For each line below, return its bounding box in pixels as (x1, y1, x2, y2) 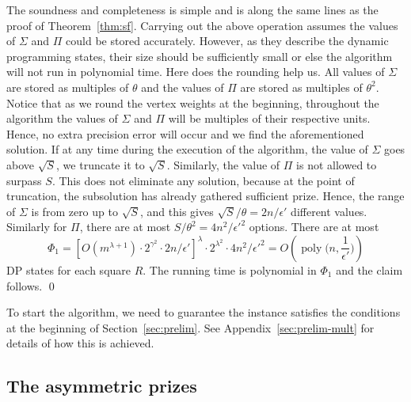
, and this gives (140, 203, 214, 219)
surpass (6, 172, 42, 188)
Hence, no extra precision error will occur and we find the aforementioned (6, 125, 364, 142)
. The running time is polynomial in (143, 261, 317, 278)
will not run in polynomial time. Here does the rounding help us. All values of (6, 63, 385, 80)
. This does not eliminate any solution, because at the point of (51, 172, 355, 188)
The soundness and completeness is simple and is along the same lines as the (6, 2, 379, 17)
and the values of (141, 78, 224, 95)
